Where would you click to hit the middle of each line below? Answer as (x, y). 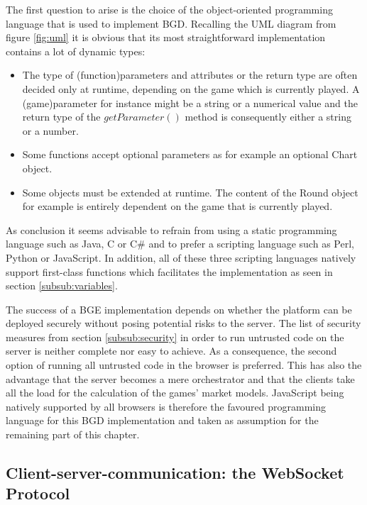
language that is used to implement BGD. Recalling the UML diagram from (171, 23)
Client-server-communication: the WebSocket (175, 473)
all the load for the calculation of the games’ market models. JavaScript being (175, 393)
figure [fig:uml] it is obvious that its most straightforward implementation (166, 37)
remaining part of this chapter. (73, 434)
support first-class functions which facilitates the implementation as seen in (169, 271)
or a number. (50, 130)
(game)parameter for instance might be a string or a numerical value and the (190, 102)
